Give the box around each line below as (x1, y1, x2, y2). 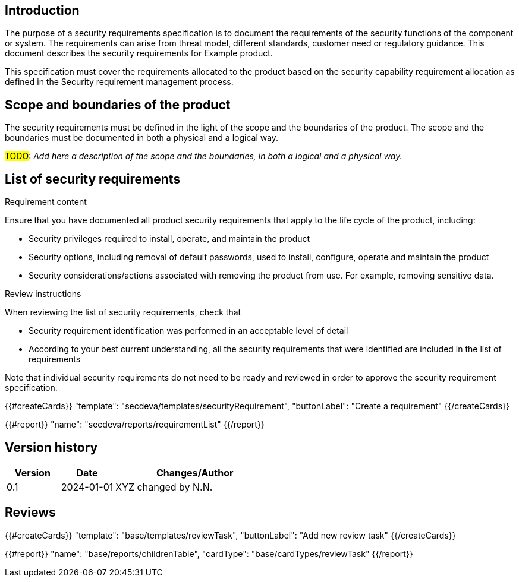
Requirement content (5, 197, 87, 207)
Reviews (5, 505, 56, 520)
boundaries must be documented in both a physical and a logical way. (5, 132, 279, 143)
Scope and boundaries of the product (5, 97, 231, 112)
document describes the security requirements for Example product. (5, 48, 273, 59)
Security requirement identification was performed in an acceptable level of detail (29, 325, 348, 336)
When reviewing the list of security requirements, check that (5, 307, 241, 318)
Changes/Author (156, 466, 234, 479)
